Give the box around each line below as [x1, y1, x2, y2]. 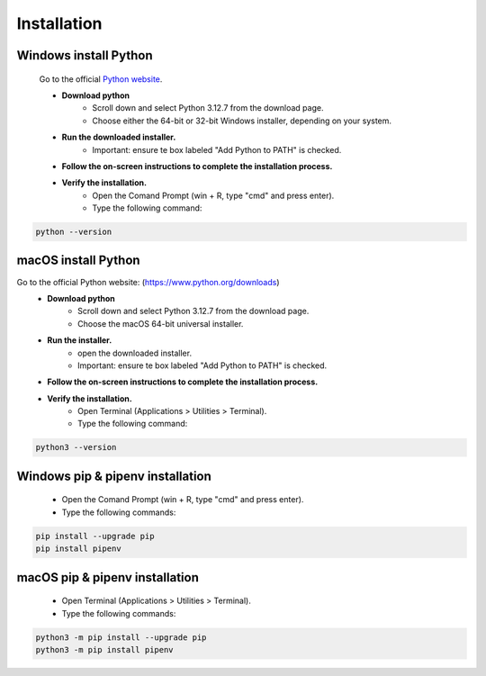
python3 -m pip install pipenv [35, 644, 175, 654]
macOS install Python [16, 253, 140, 268]
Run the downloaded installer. [61, 131, 176, 143]
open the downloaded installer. [77, 347, 193, 358]
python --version [35, 227, 112, 238]
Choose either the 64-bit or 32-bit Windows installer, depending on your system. [92, 115, 391, 126]
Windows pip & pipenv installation [16, 468, 211, 483]
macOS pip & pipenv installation [16, 570, 200, 585]
